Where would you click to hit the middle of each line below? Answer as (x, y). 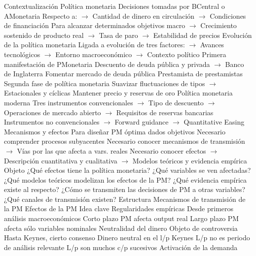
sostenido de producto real (44, 35)
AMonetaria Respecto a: (41, 16)
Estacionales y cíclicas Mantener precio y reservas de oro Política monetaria (118, 93)
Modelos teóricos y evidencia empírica (190, 160)
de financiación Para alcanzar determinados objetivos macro (95, 25)
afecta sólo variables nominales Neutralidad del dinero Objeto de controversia (121, 228)
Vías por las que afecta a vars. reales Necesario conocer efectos (111, 150)
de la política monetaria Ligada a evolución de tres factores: (94, 45)
